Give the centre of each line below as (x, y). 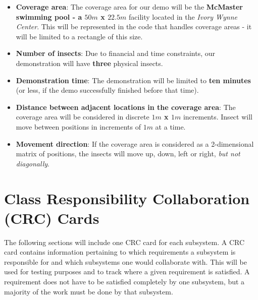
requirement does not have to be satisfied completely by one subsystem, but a (124, 281)
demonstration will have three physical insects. (89, 63)
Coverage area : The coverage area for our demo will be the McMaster (129, 7)
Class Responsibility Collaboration (127, 198)
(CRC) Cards (52, 218)
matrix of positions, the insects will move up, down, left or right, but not (128, 154)
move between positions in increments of (78, 126)
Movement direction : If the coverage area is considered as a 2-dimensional (135, 143)
